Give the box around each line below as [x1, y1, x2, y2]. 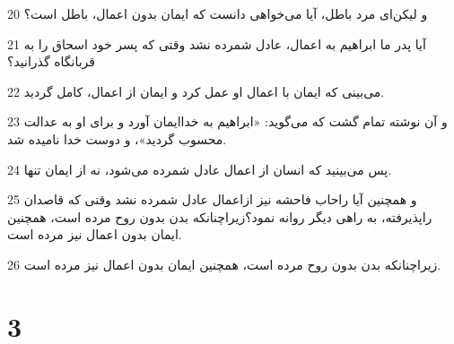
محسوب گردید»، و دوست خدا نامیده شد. [7, 129, 227, 148]
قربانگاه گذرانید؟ [7, 52, 96, 71]
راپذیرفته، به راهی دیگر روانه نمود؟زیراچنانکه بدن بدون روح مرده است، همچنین [7, 207, 432, 226]
